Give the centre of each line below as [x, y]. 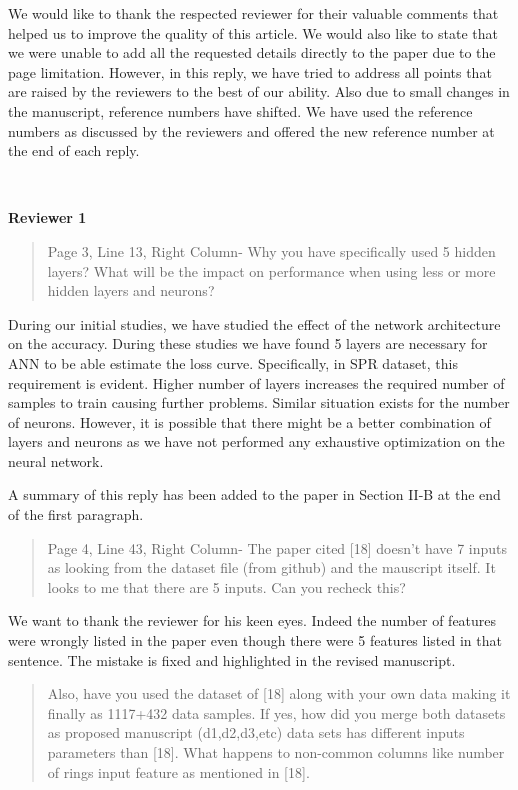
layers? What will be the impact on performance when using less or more [271, 270]
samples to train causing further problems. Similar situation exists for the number [259, 402]
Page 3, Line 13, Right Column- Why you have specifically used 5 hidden [271, 250]
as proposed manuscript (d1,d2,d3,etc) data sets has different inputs [256, 732]
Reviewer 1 [47, 217]
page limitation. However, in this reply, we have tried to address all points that [250, 71]
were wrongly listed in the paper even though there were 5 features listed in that [255, 640]
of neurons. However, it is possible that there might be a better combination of [249, 421]
